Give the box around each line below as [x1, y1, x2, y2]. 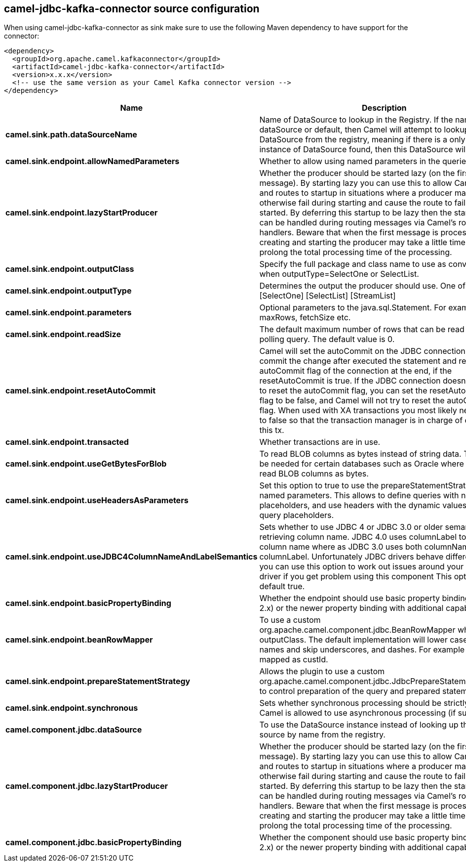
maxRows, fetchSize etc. [259, 312, 351, 323]
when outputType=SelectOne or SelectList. [259, 269, 419, 279]
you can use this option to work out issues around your [259, 562, 464, 572]
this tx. [259, 425, 284, 435]
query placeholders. [259, 510, 334, 520]
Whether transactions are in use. [259, 437, 381, 447]
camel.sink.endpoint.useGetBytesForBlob [5, 459, 167, 469]
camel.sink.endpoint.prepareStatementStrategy [5, 676, 191, 687]
